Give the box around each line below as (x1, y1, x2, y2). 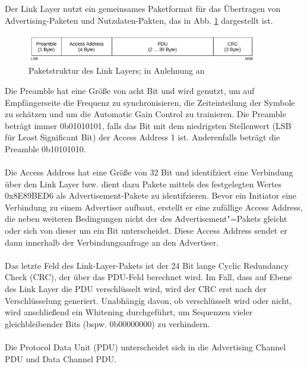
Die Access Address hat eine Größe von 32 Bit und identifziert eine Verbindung (5, 166, 293, 178)
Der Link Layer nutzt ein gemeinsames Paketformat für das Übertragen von (5, 2, 281, 14)
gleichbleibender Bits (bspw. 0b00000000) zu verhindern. (5, 317, 210, 330)
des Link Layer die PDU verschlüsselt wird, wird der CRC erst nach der (5, 283, 267, 295)
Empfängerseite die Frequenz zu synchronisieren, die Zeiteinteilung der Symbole (5, 96, 295, 108)
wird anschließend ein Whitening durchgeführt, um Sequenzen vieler (5, 306, 253, 318)
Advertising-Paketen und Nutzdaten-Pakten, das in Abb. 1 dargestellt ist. (5, 14, 273, 26)
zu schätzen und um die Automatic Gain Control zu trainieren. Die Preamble (5, 108, 286, 120)
